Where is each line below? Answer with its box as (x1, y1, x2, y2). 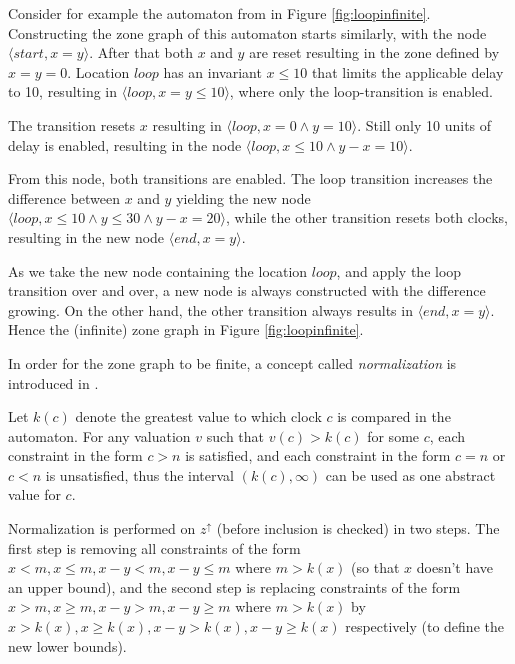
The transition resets (8, 114, 136, 135)
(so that (351, 557, 400, 578)
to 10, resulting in (8, 81, 118, 102)
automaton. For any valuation (8, 425, 191, 446)
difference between (8, 187, 121, 208)
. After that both (89, 42, 194, 63)
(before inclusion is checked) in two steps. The (216, 518, 500, 539)
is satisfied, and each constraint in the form (185, 445, 451, 466)
